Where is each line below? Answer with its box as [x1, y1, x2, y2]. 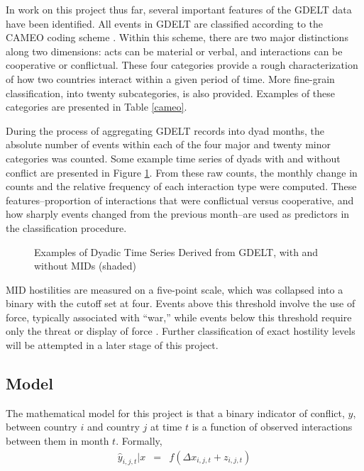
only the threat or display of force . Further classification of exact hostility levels [6, 323, 355, 338]
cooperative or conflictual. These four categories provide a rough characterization [6, 57, 358, 72]
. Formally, [116, 433, 162, 448]
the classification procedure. [6, 220, 127, 235]
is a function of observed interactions [192, 419, 353, 434]
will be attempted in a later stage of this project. [6, 338, 219, 353]
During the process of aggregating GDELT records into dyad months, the [6, 123, 325, 138]
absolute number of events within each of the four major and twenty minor [6, 137, 331, 152]
